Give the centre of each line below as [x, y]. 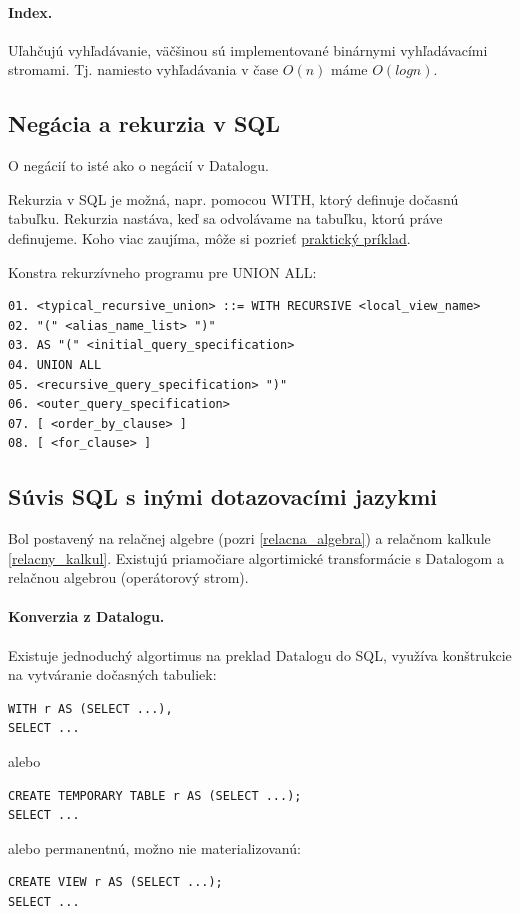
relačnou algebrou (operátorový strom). [128, 577]
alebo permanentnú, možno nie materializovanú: [154, 847]
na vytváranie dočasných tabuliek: [112, 674]
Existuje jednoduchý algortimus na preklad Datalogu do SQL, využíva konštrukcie [260, 654]
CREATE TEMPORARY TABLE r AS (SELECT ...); [155, 795]
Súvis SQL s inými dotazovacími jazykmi [222, 496]
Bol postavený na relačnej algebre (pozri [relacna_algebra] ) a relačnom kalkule [249, 538]
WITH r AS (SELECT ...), [90, 708]
